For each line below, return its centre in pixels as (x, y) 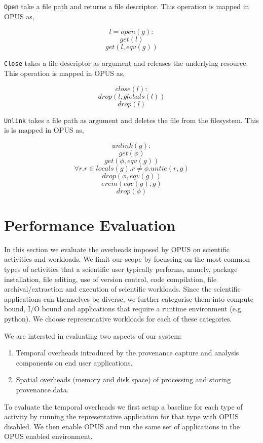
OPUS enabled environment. (48, 436)
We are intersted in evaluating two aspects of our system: (93, 335)
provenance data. (42, 389)
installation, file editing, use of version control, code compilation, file (110, 279)
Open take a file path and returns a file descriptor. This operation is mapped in (127, 6)
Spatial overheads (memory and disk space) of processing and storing (123, 379)
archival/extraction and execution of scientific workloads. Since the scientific (122, 289)
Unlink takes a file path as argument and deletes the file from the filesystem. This (131, 120)
